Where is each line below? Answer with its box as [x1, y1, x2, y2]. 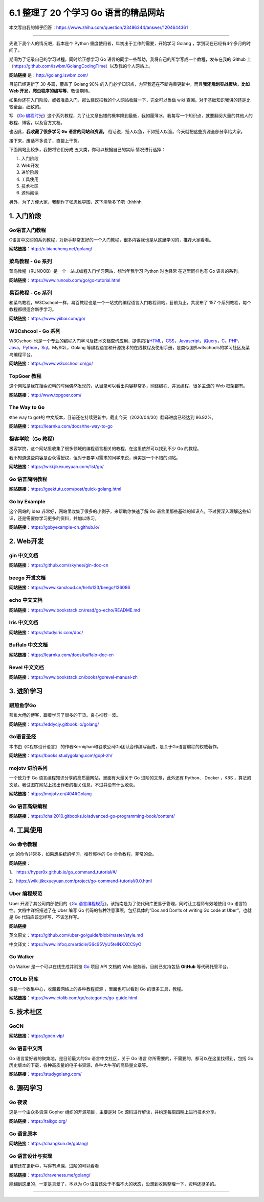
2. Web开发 [9, 537, 44, 545]
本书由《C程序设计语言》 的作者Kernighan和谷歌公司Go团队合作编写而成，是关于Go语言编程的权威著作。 [9, 743, 221, 749]
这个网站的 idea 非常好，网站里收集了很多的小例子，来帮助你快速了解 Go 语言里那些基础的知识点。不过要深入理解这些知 [9, 508, 251, 514]
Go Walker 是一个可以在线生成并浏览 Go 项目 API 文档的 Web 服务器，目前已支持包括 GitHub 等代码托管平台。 [9, 964, 231, 969]
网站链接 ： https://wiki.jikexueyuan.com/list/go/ [9, 464, 104, 470]
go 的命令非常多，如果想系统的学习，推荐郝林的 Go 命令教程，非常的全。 [9, 851, 156, 857]
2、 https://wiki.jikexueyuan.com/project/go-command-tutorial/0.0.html [9, 878, 152, 884]
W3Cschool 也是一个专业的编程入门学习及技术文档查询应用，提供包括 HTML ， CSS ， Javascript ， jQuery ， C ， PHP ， [9, 338, 242, 344]
